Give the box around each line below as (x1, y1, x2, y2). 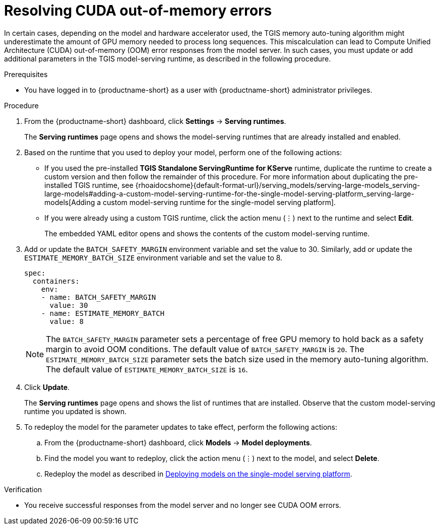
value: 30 (49, 301, 88, 309)
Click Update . (24, 382, 70, 391)
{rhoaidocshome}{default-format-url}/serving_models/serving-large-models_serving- (135, 180, 420, 189)
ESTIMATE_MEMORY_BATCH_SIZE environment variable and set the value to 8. (24, 253, 283, 262)
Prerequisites (4, 70, 48, 79)
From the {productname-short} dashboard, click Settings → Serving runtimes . (24, 116, 286, 125)
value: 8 (49, 317, 84, 325)
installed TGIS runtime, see (44, 180, 134, 189)
